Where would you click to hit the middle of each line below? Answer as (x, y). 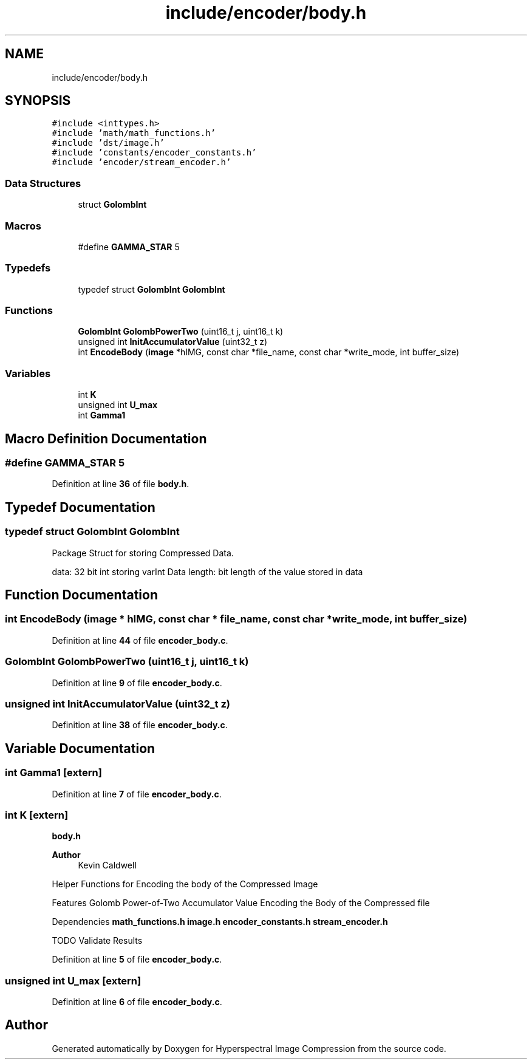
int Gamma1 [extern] (53, 773)
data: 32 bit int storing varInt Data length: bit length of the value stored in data (207, 571)
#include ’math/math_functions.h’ (134, 133)
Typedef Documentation (80, 507)
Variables (28, 373)
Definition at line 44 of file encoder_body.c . (140, 640)
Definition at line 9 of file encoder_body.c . (137, 683)
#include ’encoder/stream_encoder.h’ (142, 162)
